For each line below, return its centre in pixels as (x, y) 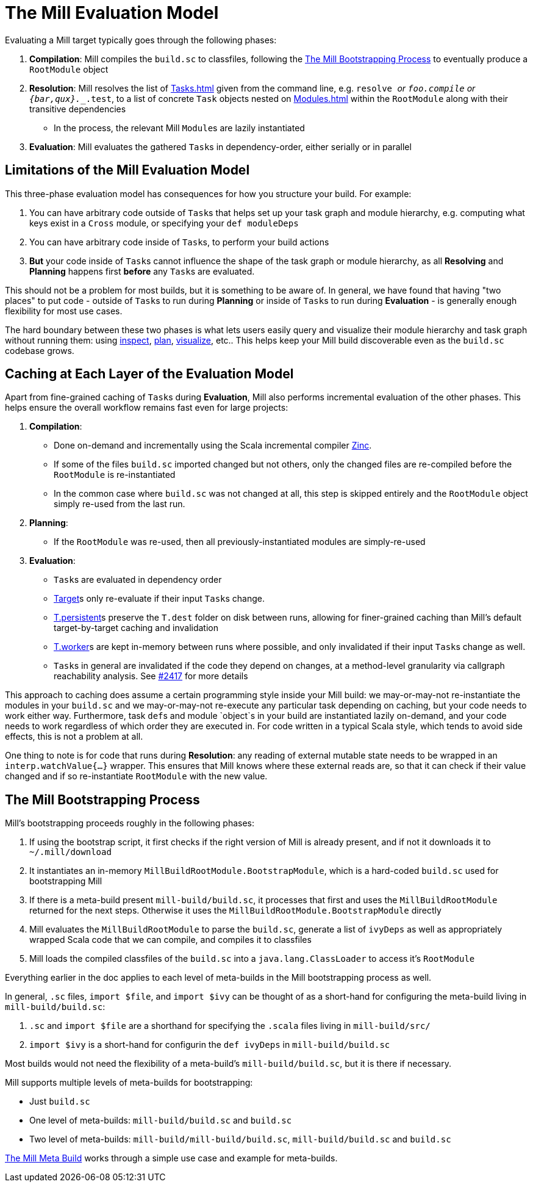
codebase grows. (40, 350)
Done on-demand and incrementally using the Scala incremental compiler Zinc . (213, 446)
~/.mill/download (70, 852)
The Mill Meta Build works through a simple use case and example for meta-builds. (171, 1158)
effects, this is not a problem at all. (74, 737)
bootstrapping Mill (66, 881)
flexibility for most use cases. (64, 311)
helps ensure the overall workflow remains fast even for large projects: (147, 408)
